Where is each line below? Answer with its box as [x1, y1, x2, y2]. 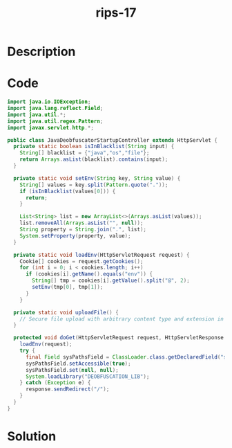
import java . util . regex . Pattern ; [7, 118, 104, 125]
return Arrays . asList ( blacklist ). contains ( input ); [19, 156, 168, 163]
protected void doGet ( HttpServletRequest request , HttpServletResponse [13, 334, 224, 341]
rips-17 [95, 5, 137, 21]
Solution [7, 428, 57, 444]
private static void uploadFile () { [13, 309, 119, 316]
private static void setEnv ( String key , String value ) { [13, 174, 181, 181]
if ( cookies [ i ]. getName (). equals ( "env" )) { [25, 271, 153, 278]
